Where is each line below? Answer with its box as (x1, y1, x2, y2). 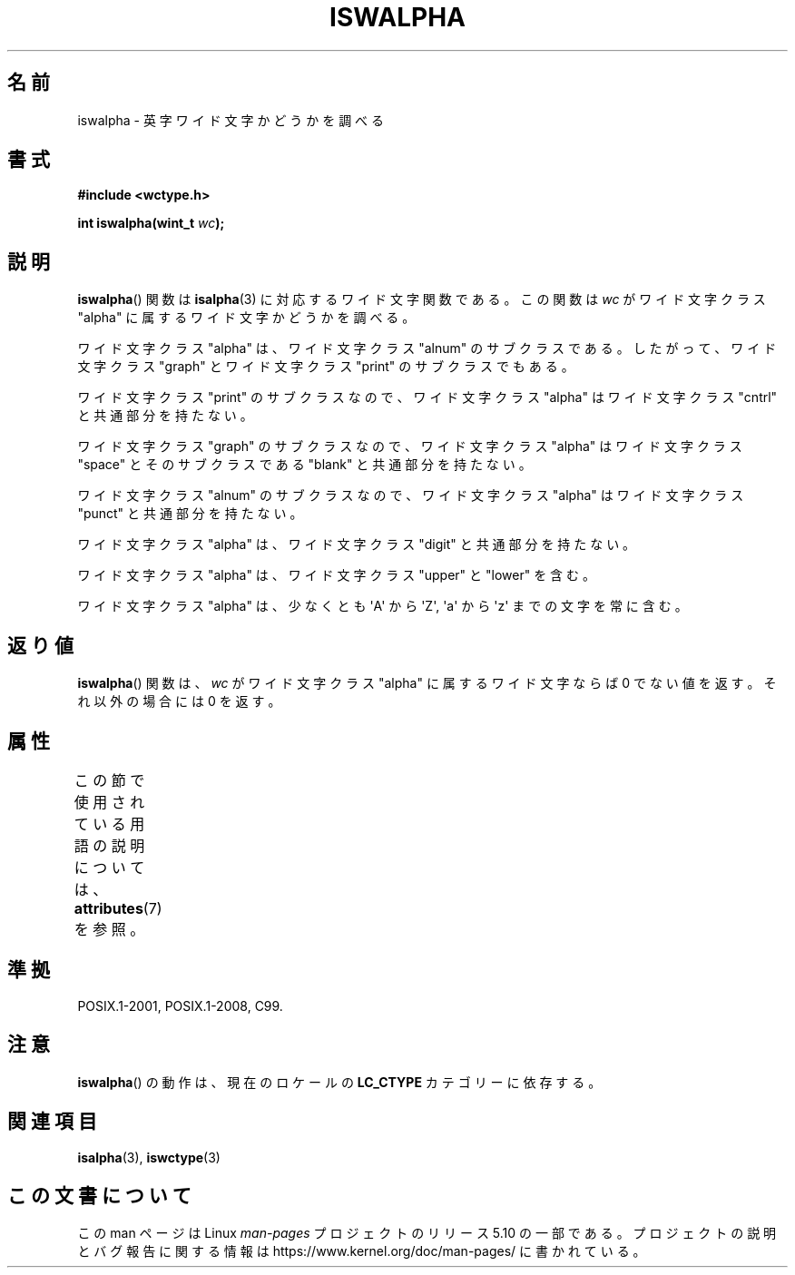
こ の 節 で (74, 770, 145, 790)
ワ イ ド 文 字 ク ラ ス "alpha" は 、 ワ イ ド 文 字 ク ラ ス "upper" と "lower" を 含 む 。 (77, 567, 595, 584)
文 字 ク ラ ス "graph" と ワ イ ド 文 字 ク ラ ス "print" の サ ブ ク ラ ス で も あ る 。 (77, 358, 574, 375)
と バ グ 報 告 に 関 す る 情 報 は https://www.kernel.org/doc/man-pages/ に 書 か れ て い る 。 (77, 1243, 646, 1260)
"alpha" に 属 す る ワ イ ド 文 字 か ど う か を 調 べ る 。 (77, 309, 416, 326)
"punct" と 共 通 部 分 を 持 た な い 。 (77, 505, 303, 522)
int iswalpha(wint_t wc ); (77, 215, 225, 231)
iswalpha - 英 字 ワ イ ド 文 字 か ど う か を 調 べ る (77, 112, 385, 128)
